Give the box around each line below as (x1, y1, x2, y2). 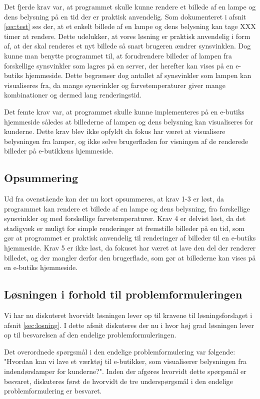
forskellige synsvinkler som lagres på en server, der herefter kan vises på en (4, 60, 233, 70)
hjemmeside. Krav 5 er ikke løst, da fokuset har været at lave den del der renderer (4, 242, 256, 253)
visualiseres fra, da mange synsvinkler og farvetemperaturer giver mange (4, 79, 225, 90)
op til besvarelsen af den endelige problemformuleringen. (4, 329, 176, 340)
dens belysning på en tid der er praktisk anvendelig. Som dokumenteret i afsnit (4, 11, 246, 21)
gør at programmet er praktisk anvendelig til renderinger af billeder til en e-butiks (4, 232, 256, 243)
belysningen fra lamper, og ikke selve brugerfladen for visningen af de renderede (4, 135, 248, 146)
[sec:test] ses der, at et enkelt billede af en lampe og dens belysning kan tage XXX (4, 21, 256, 31)
